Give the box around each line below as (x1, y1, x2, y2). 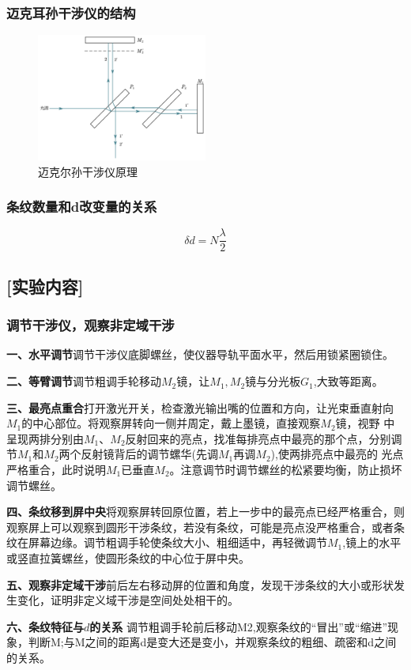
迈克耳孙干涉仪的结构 (6, 2, 136, 22)
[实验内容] (6, 273, 84, 298)
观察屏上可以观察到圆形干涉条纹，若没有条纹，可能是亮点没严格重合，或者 (6, 518, 394, 535)
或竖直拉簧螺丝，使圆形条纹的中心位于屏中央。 (6, 550, 250, 566)
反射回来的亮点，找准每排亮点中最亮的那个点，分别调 (125, 430, 402, 446)
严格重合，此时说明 (6, 461, 106, 478)
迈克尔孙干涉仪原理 (38, 163, 138, 179)
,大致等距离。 (313, 373, 383, 390)
